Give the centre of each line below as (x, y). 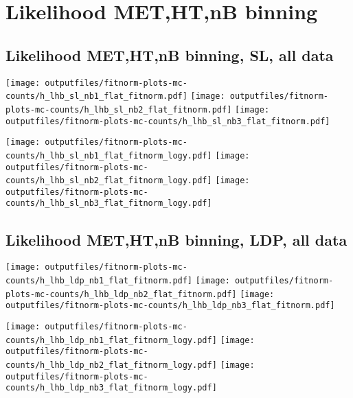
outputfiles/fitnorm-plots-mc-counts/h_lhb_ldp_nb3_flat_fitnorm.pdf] (170, 306)
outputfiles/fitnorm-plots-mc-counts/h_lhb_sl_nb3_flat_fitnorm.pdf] (168, 121)
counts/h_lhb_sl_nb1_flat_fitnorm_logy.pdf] (109, 155)
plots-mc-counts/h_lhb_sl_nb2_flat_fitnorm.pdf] (119, 109)
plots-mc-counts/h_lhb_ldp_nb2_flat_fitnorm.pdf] (121, 294)
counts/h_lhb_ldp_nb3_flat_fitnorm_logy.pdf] (111, 388)
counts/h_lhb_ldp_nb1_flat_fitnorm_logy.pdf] (111, 340)
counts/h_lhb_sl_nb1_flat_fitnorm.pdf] (96, 96)
